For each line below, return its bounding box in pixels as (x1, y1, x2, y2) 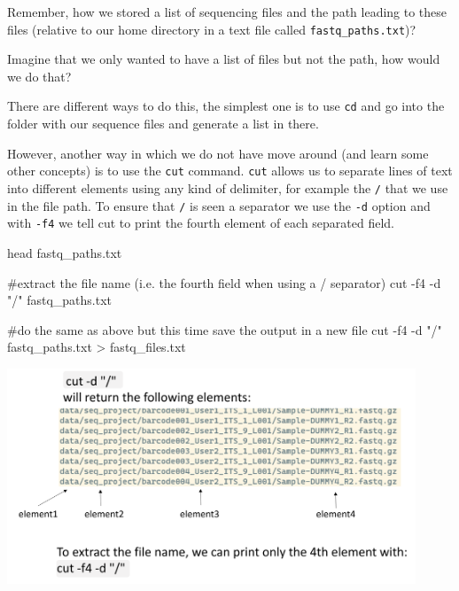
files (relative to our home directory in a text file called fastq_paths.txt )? (7, 19, 416, 38)
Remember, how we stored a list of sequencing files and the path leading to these (7, 3, 447, 20)
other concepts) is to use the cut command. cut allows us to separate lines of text (7, 161, 453, 180)
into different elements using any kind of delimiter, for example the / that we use (7, 178, 448, 197)
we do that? (7, 66, 72, 85)
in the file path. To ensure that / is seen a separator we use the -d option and (7, 196, 431, 214)
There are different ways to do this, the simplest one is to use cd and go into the (7, 97, 445, 115)
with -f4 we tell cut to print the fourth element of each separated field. (7, 214, 395, 232)
